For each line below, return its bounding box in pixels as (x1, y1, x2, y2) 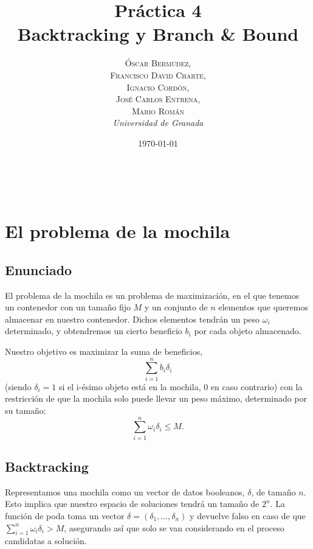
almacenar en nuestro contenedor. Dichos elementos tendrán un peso (5, 312, 260, 325)
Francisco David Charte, (110, 68, 206, 81)
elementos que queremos (218, 301, 309, 313)
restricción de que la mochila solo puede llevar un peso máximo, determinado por (5, 392, 308, 405)
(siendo (5, 380, 32, 393)
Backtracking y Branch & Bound (17, 21, 299, 46)
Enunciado (5, 260, 72, 279)
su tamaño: (5, 404, 46, 416)
